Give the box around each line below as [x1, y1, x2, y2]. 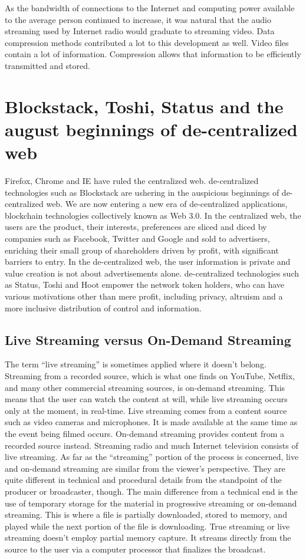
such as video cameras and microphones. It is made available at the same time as [5, 416, 298, 428]
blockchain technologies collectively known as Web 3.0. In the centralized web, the [5, 209, 301, 221]
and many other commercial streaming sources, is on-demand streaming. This [5, 381, 285, 393]
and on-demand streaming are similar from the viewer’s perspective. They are [5, 462, 285, 474]
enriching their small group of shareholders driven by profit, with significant [5, 244, 279, 256]
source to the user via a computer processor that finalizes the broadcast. [5, 542, 266, 555]
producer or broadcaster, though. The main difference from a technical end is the [5, 485, 298, 497]
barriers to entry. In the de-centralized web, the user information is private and [5, 255, 291, 268]
